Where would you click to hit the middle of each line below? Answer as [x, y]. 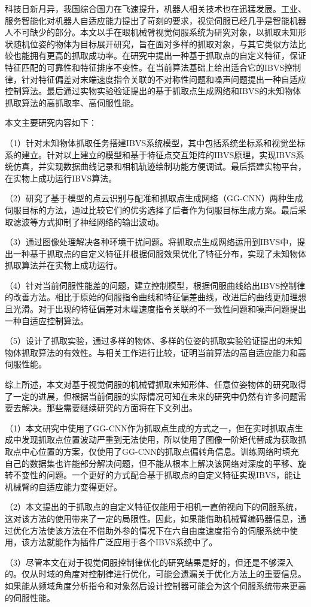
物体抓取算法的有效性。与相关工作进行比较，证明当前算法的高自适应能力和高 [155, 352]
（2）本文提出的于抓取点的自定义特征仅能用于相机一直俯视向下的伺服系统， [153, 507]
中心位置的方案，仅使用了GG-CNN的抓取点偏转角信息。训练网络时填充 [160, 451]
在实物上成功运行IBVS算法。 [61, 178]
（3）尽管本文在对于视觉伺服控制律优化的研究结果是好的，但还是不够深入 [149, 562]
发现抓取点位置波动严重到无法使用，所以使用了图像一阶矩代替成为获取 [159, 440]
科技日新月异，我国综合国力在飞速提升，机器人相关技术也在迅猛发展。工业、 [155, 8]
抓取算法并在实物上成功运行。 [63, 265]
